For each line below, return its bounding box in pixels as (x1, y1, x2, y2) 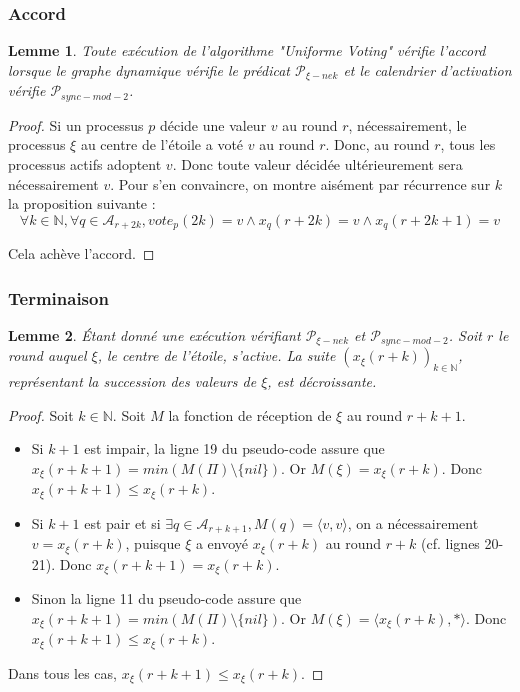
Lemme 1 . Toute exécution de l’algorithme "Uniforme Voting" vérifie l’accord (8, 40, 486, 61)
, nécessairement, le (348, 114, 467, 135)
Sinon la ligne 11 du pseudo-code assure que (31, 588, 302, 609)
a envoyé (195, 533, 249, 554)
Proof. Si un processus (8, 114, 144, 135)
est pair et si (84, 512, 161, 533)
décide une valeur (159, 114, 267, 135)
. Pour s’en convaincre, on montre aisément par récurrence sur (110, 173, 491, 194)
